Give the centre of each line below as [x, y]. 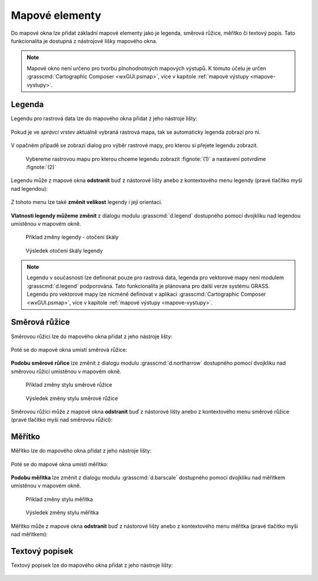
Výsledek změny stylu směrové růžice [72, 398]
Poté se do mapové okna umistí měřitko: [59, 464]
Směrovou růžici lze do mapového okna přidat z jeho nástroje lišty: [92, 336]
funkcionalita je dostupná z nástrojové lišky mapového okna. [84, 41]
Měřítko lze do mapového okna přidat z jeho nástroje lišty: [81, 451]
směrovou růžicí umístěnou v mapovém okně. [66, 371]
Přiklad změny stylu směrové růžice [69, 385]
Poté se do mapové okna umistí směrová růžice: [69, 349]
